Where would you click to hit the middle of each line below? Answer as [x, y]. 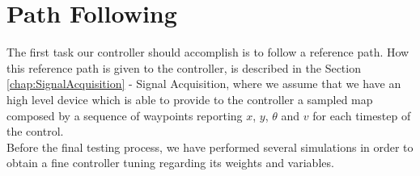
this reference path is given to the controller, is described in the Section [184, 67]
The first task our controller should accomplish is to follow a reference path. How [208, 52]
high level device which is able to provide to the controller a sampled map [190, 99]
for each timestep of [362, 115]
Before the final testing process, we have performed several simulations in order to [210, 147]
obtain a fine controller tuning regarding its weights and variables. [170, 163]
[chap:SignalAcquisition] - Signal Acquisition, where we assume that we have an [204, 84]
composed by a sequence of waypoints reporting [125, 115]
